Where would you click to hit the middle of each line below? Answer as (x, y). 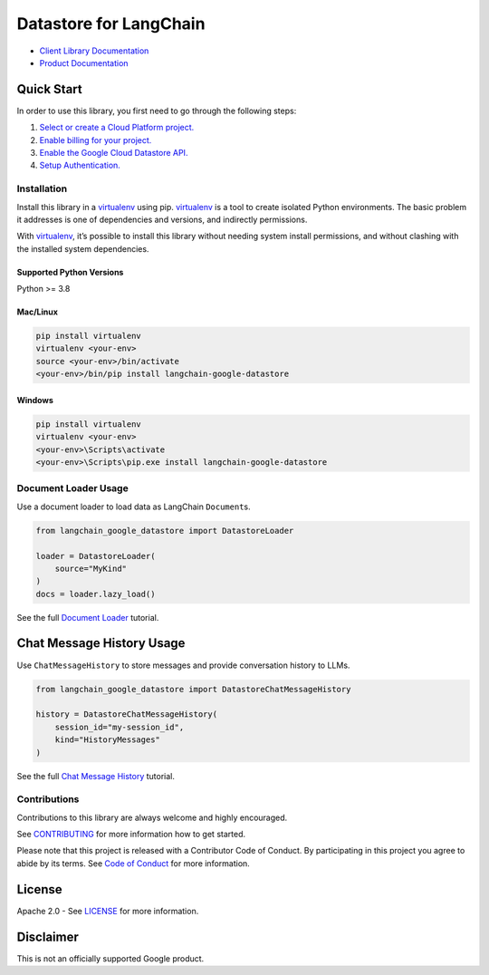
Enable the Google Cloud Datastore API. (114, 153)
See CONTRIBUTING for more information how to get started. (131, 835)
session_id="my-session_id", (120, 727)
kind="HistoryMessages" (107, 740)
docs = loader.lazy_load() (96, 594)
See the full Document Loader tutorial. (88, 617)
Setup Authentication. (80, 165)
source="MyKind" (91, 568)
